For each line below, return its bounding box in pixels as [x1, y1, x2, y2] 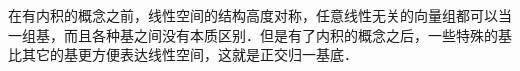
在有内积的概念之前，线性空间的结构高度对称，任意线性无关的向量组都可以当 [8, 5, 512, 25]
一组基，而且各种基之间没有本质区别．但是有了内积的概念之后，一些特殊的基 [8, 24, 512, 45]
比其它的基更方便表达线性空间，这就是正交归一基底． [8, 44, 358, 65]
